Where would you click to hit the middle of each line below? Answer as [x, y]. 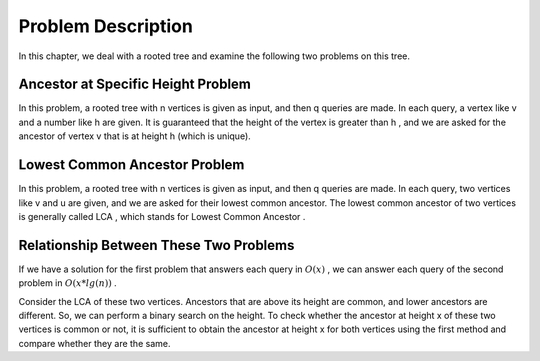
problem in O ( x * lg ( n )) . [67, 283]
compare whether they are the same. [94, 343]
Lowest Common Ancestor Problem [131, 165]
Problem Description [106, 26]
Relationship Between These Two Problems [156, 245]
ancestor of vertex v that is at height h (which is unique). [135, 136]
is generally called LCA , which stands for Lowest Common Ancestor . [162, 216]
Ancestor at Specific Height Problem [135, 84]
